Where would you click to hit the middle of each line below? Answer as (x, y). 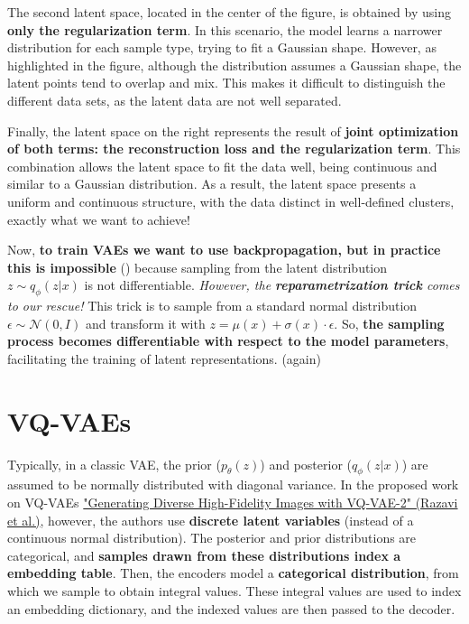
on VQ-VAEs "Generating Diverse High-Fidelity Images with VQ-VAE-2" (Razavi (233, 502)
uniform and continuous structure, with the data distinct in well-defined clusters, (231, 201)
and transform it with (145, 323)
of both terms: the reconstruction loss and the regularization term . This (234, 149)
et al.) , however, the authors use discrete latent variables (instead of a (211, 520)
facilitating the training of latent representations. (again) (164, 358)
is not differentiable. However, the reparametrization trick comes (272, 285)
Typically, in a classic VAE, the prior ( (114, 464)
